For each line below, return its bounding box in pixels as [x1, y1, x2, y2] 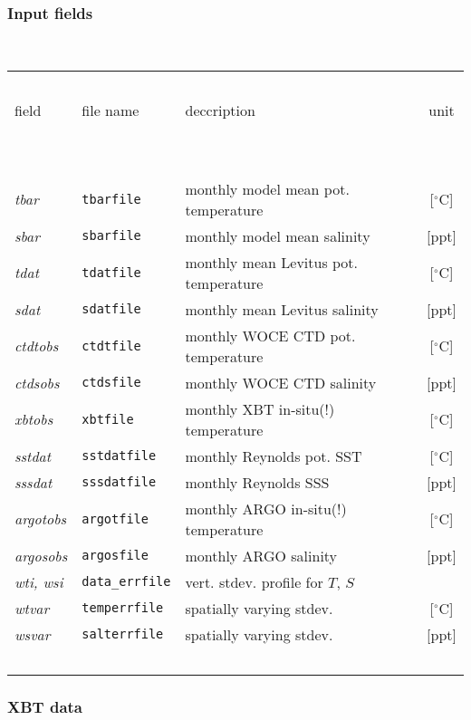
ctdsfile [82, 375, 141, 390]
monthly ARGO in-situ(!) [185, 497, 347, 519]
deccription [185, 99, 255, 120]
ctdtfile [82, 338, 141, 353]
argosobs [14, 544, 68, 566]
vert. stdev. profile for [185, 571, 323, 592]
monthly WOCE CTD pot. [185, 324, 356, 346]
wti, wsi [14, 571, 63, 592]
